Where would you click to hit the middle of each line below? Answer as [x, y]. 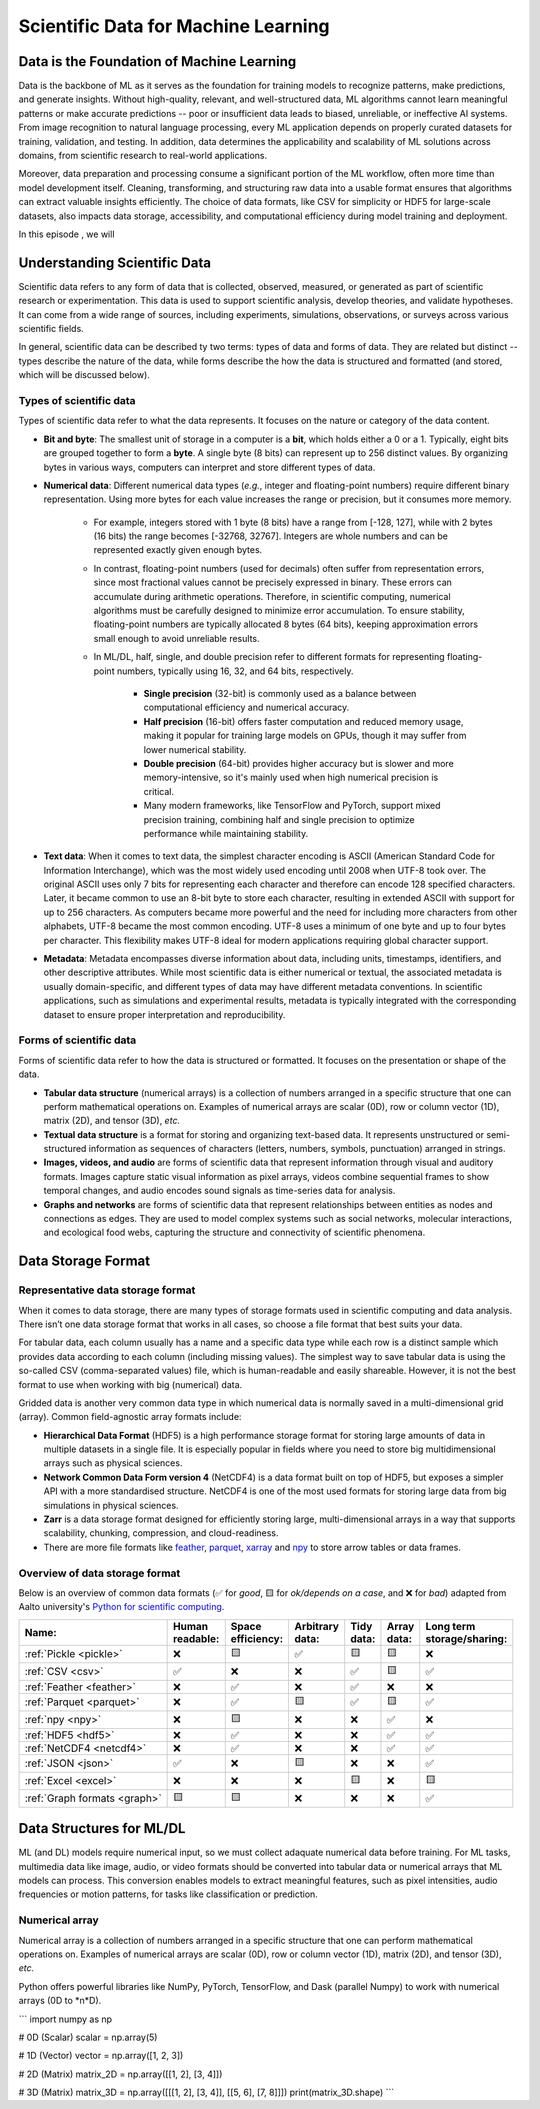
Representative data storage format [107, 1290]
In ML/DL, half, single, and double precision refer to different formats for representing [269, 657]
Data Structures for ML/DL [102, 1828]
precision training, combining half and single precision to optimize [279, 819]
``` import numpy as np [65, 2019]
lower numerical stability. [195, 749]
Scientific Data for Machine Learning [174, 26]
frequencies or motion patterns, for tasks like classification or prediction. [168, 1894]
